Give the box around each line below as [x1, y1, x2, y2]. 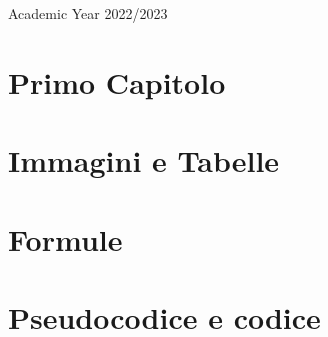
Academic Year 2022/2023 [8, 3, 168, 23]
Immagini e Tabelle [8, 140, 280, 181]
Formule [8, 218, 123, 259]
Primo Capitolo [8, 61, 226, 102]
